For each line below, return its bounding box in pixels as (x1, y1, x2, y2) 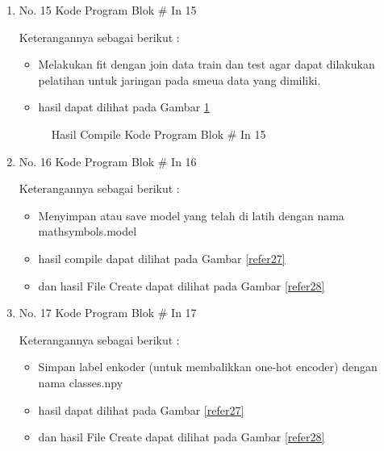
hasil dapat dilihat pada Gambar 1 (38, 98, 210, 115)
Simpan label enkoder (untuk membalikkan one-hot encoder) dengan (38, 358, 378, 375)
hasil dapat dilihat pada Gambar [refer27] (38, 401, 244, 418)
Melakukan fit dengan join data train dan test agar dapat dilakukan (38, 56, 375, 73)
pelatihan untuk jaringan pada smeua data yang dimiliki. (38, 71, 321, 88)
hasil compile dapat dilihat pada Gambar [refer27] (38, 249, 286, 266)
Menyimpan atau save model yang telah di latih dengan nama (38, 207, 344, 223)
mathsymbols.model (38, 223, 137, 240)
